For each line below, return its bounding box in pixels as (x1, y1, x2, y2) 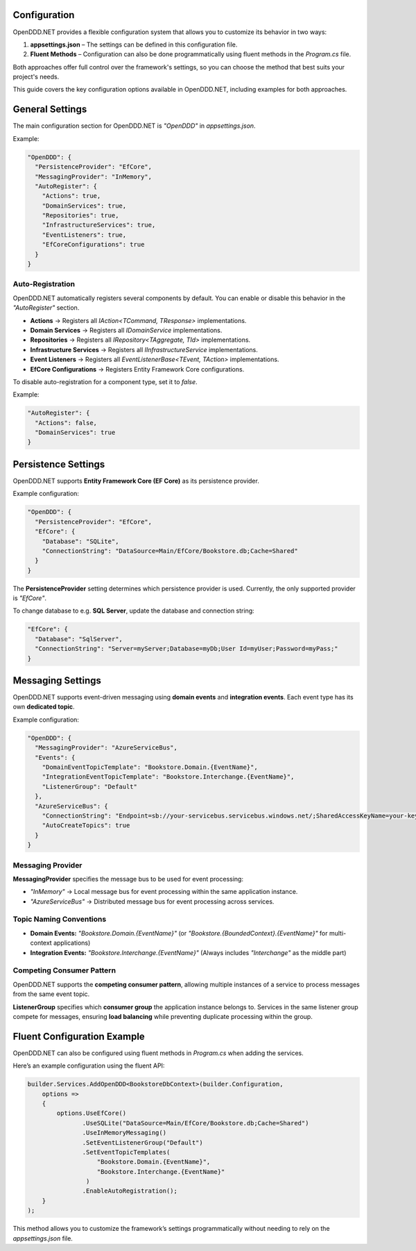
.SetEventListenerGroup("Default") (82, 1138, 204, 1146)
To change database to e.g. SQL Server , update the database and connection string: (12, 606, 254, 615)
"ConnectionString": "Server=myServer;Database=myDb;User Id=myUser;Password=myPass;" (35, 645, 339, 653)
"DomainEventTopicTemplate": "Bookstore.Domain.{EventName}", (42, 763, 258, 771)
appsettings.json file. (12, 1234, 73, 1243)
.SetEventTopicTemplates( (82, 1148, 171, 1156)
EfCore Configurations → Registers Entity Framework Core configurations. (30, 365, 245, 373)
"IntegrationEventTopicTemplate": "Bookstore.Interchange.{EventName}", (42, 773, 295, 781)
